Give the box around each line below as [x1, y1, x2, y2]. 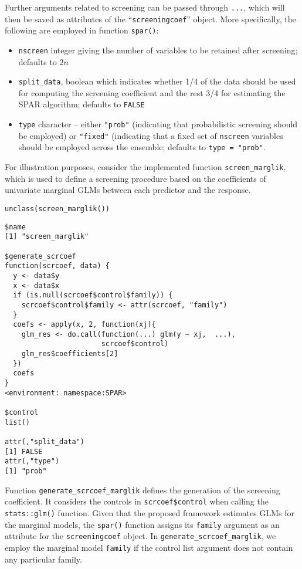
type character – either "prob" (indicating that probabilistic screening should [18, 118, 298, 130]
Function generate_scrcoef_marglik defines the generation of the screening [5, 483, 280, 496]
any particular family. [5, 553, 82, 565]
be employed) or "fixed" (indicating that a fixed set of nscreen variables [18, 129, 283, 141]
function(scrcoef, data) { [5, 262, 110, 270]
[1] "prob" [5, 467, 47, 475]
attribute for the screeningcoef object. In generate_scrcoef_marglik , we [5, 530, 276, 542]
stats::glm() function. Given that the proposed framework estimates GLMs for [5, 506, 294, 519]
